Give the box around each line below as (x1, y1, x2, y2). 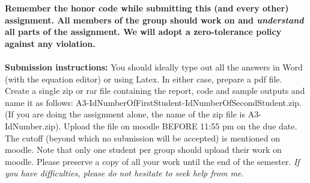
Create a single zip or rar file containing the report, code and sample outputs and (5, 84, 305, 97)
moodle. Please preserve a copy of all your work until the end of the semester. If (5, 155, 300, 167)
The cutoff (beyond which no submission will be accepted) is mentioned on (5, 131, 281, 144)
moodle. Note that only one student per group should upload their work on (5, 143, 282, 156)
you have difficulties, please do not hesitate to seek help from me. (5, 167, 244, 179)
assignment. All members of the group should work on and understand (5, 13, 304, 26)
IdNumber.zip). (5, 119, 61, 132)
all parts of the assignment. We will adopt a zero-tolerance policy (5, 25, 282, 38)
